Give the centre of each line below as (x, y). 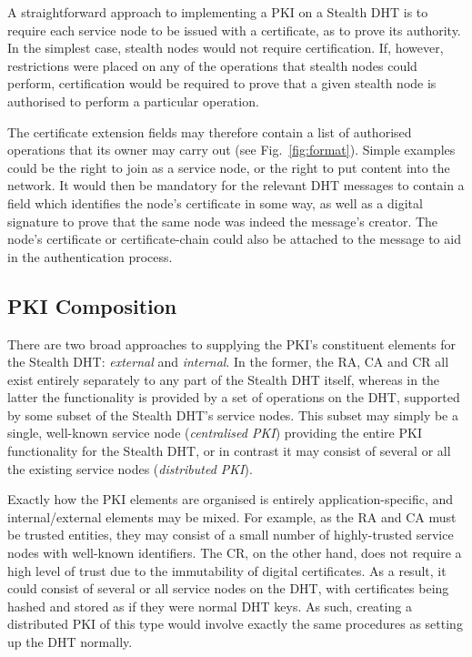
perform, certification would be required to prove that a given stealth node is (222, 83)
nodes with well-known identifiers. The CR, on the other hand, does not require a (235, 553)
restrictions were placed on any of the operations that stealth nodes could (212, 65)
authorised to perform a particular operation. (133, 101)
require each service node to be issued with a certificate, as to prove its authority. (234, 30)
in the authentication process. (90, 256)
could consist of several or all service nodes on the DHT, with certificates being (228, 588)
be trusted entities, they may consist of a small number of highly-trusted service (231, 535)
